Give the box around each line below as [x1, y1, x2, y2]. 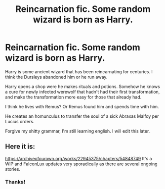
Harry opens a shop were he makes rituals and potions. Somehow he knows [5, 83, 160, 90]
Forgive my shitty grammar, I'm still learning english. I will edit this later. [5, 128, 150, 134]
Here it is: [5, 142, 36, 151]
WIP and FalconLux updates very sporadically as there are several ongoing [5, 161, 158, 167]
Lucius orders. [5, 118, 35, 124]
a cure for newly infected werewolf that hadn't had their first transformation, [5, 89, 160, 94]
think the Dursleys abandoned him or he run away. [5, 74, 108, 80]
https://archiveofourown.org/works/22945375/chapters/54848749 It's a [5, 155, 152, 161]
